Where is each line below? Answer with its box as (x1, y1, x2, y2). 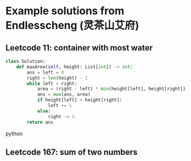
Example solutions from (5, 4, 125, 18)
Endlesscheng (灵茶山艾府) (5, 19, 140, 32)
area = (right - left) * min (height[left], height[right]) (37, 86, 186, 92)
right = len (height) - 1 (27, 75, 88, 81)
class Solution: (5, 58, 46, 64)
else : (37, 108, 51, 114)
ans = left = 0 (27, 70, 64, 75)
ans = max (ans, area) (37, 91, 91, 97)
